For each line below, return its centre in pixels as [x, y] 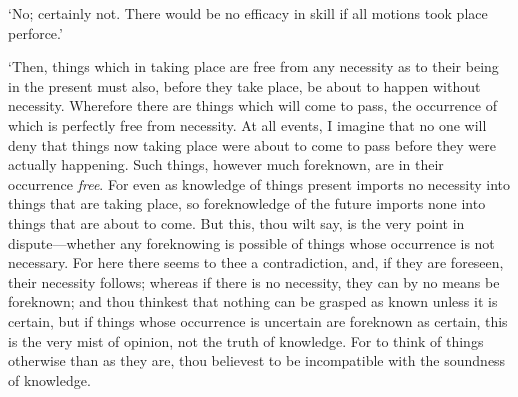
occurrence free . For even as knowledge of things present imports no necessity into [259, 183]
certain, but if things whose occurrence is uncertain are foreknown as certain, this [258, 320]
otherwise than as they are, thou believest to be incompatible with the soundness [257, 360]
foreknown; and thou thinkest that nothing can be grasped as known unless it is [253, 301]
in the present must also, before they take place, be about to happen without [244, 85]
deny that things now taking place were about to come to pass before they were [252, 144]
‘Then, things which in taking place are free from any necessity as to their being [253, 66]
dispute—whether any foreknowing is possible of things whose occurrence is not [251, 242]
